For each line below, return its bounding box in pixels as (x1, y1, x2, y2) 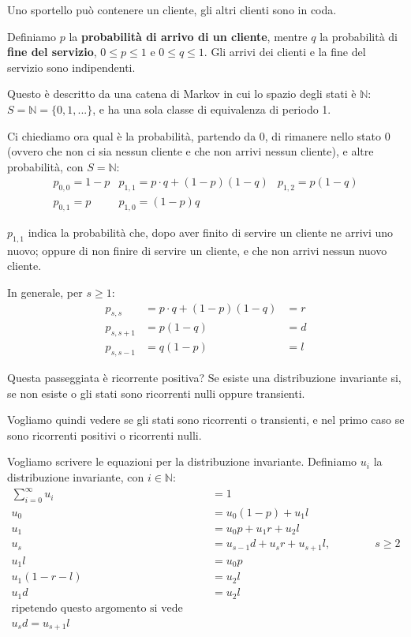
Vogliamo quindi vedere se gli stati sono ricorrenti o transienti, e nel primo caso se (7, 411, 405, 428)
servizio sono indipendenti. (7, 58, 136, 75)
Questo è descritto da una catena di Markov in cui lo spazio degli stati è (7, 85, 357, 102)
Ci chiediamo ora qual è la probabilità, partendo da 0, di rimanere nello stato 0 (7, 127, 390, 144)
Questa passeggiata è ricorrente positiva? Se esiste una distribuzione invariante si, (7, 369, 402, 386)
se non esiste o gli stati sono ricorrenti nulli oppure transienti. (7, 384, 305, 401)
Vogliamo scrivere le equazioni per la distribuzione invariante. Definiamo (7, 453, 357, 470)
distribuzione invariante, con (7, 469, 144, 485)
